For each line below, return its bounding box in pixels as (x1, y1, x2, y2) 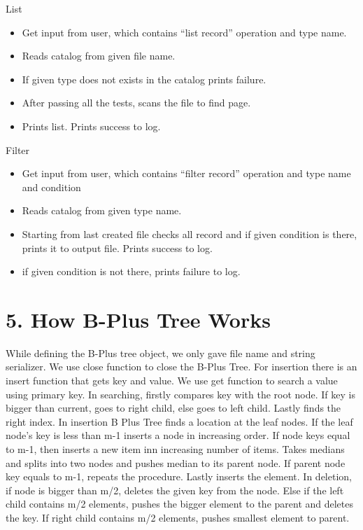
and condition (22, 179, 81, 194)
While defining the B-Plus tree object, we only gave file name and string (6, 345, 315, 360)
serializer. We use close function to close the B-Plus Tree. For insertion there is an (6, 359, 357, 374)
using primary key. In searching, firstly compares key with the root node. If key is (6, 386, 355, 401)
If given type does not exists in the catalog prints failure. (22, 71, 266, 86)
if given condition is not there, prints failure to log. (22, 264, 241, 279)
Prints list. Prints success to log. (22, 118, 161, 133)
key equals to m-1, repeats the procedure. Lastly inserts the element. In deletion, (6, 469, 352, 484)
